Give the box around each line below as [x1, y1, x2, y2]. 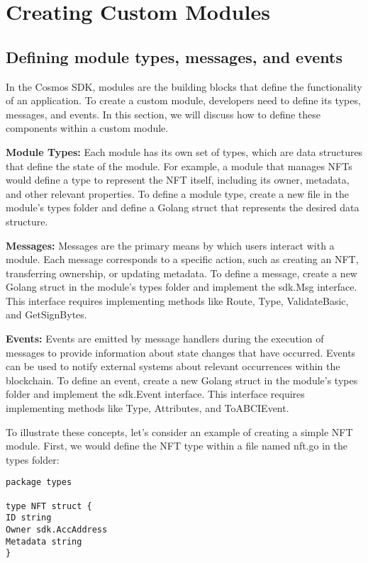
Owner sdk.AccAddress [6, 525, 108, 535]
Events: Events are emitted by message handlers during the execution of [6, 331, 324, 346]
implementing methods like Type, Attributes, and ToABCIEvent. [6, 401, 289, 416]
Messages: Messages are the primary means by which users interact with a [6, 238, 335, 252]
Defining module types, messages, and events [6, 45, 342, 67]
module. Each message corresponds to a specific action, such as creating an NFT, [6, 252, 359, 267]
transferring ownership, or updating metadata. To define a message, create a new [6, 265, 357, 280]
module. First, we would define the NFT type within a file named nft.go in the [6, 438, 347, 453]
